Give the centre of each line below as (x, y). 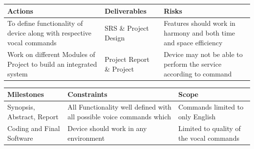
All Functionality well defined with (119, 107)
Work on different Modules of (51, 54)
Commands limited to (211, 107)
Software (20, 138)
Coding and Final (34, 128)
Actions (20, 10)
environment (86, 138)
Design (115, 37)
